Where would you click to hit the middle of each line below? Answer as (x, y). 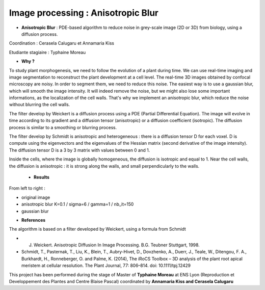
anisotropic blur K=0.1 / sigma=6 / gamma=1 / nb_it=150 (78, 204)
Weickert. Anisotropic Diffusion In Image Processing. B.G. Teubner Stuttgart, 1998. (117, 245)
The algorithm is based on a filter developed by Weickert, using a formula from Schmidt (97, 229)
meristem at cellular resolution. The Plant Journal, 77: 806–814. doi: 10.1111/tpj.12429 (106, 265)
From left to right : (27, 188)
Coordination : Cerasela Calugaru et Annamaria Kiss (62, 43)
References (33, 220)
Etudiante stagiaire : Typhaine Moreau (47, 52)
